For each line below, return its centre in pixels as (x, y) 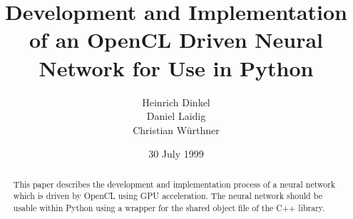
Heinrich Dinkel (176, 102)
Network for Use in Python (176, 67)
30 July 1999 (176, 154)
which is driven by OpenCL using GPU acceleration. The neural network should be (168, 196)
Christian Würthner (176, 129)
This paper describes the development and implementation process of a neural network (174, 184)
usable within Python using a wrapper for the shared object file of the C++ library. (169, 207)
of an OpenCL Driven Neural (176, 40)
